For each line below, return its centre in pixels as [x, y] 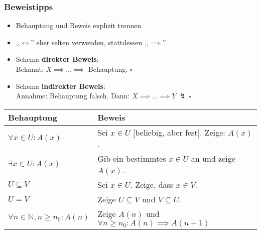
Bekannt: [30, 69]
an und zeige [213, 158]
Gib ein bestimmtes [132, 158]
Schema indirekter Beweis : [60, 86]
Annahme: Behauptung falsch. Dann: [73, 96]
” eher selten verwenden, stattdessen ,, [90, 42]
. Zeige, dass [152, 184]
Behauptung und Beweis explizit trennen [79, 25]
